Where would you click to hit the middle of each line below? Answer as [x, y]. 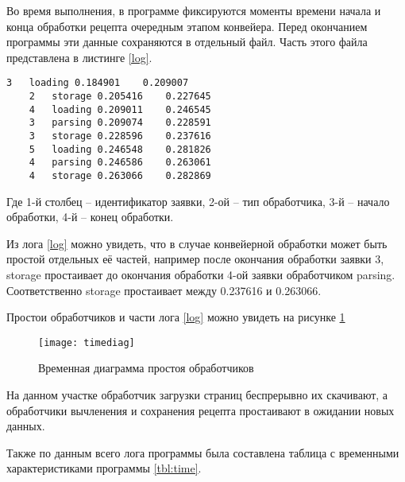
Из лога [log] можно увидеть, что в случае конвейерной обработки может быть [197, 243]
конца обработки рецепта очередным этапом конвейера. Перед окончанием [187, 26]
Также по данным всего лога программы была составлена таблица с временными [203, 452]
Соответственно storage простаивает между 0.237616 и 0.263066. [164, 290]
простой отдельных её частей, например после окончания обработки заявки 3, [195, 259]
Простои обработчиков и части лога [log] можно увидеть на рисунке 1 [176, 317]
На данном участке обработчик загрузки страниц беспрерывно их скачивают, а [197, 395]
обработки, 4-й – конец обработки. [90, 217]
